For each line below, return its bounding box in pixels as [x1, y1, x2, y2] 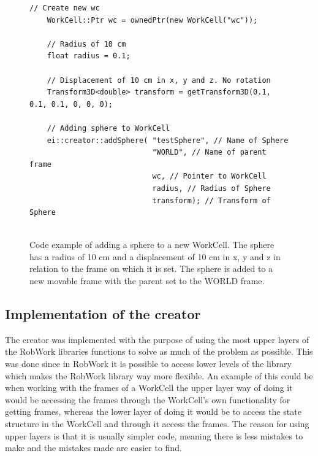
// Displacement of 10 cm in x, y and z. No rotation [47, 75, 271, 85]
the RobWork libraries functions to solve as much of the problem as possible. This [5, 345, 313, 358]
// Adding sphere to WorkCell [47, 123, 170, 133]
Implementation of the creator [5, 304, 201, 323]
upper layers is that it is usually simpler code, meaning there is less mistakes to [5, 429, 303, 442]
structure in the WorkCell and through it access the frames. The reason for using [5, 417, 309, 430]
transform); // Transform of [152, 196, 271, 205]
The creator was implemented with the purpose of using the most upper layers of [5, 333, 309, 346]
